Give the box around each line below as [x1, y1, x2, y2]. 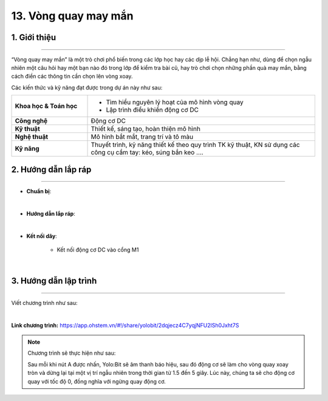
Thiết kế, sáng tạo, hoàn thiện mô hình [91, 125, 200, 133]
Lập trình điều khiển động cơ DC [106, 106, 199, 114]
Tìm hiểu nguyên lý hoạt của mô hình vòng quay [106, 98, 244, 106]
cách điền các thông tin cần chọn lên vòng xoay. [11, 73, 133, 80]
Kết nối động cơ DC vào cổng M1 [56, 246, 139, 253]
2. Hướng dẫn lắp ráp [11, 164, 92, 174]
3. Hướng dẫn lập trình [11, 276, 97, 286]
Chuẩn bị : [26, 188, 52, 195]
